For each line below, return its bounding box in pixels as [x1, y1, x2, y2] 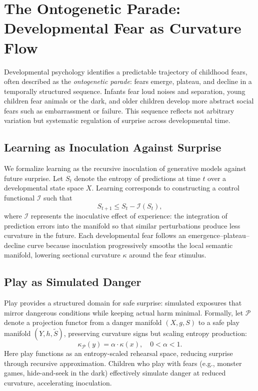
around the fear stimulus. [129, 249, 206, 260]
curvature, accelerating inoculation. [4, 377, 112, 387]
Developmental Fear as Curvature [4, 17, 241, 38]
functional [4, 192, 35, 203]
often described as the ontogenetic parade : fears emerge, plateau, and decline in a [4, 76, 252, 86]
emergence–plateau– [188, 230, 249, 240]
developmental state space [4, 182, 84, 193]
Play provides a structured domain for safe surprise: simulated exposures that [4, 297, 242, 308]
